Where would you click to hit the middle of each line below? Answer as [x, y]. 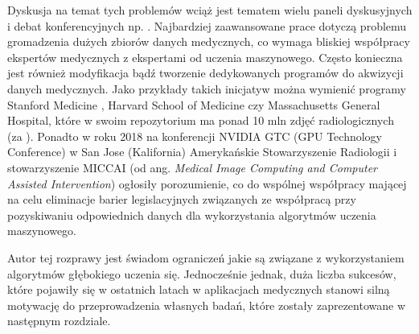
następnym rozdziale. [59, 321]
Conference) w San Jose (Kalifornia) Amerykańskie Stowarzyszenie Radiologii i [202, 152]
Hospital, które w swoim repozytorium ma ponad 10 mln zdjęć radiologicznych [201, 120]
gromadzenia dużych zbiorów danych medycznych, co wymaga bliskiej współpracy [209, 41]
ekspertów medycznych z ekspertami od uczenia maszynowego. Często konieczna [205, 57]
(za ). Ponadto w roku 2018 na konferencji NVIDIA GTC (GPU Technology [195, 136]
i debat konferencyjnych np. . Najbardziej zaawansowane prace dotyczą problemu [207, 25]
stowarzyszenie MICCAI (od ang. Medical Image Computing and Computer [193, 167]
